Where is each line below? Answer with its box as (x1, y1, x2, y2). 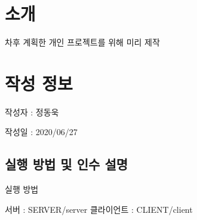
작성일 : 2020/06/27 (5, 126, 78, 138)
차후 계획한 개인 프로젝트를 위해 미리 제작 (5, 36, 160, 48)
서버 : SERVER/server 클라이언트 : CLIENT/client (5, 203, 193, 215)
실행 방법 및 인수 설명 (5, 155, 128, 173)
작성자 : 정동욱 (5, 105, 59, 118)
